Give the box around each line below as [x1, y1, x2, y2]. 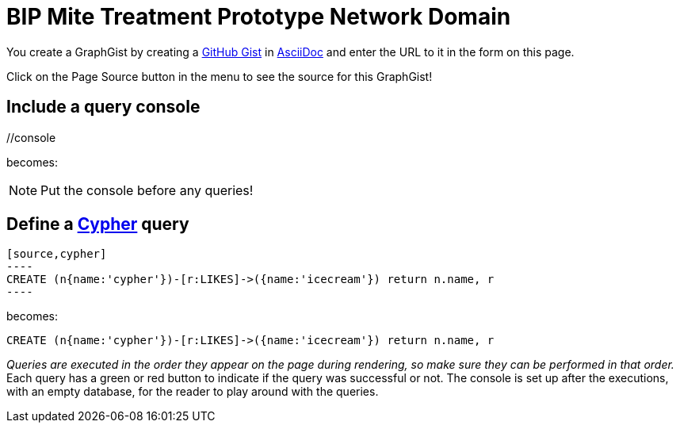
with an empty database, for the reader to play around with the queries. [6, 385, 379, 399]
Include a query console [6, 97, 201, 117]
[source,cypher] [6, 247, 107, 261]
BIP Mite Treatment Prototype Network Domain [6, 3, 511, 30]
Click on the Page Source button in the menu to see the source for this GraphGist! [6, 69, 433, 83]
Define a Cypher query [6, 214, 189, 235]
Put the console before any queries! [40, 182, 254, 198]
